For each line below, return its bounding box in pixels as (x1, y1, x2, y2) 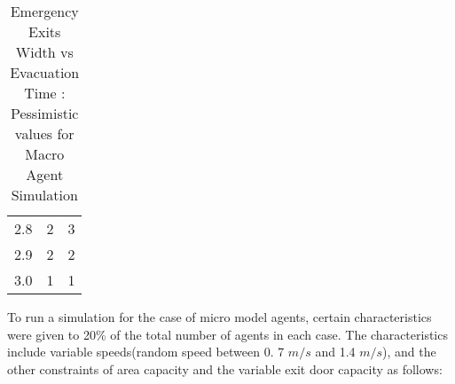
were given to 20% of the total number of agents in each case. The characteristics (7, 325, 448, 343)
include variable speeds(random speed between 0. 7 (7, 342, 285, 361)
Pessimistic (11, 103, 79, 123)
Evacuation (10, 62, 80, 82)
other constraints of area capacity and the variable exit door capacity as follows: (7, 359, 443, 378)
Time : (24, 82, 66, 103)
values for (14, 123, 75, 144)
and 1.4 (315, 342, 356, 361)
